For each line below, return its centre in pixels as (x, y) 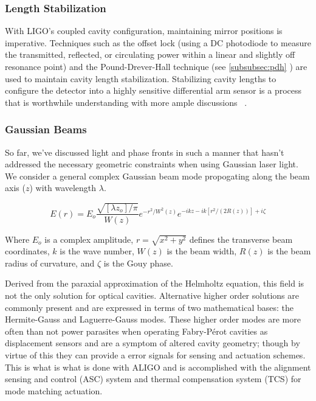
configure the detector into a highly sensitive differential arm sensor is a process (153, 90)
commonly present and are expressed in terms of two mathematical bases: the (149, 307)
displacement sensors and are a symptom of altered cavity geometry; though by (153, 343)
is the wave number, (97, 251)
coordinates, (27, 251)
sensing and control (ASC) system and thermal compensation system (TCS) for (153, 379)
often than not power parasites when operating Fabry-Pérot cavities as (136, 331)
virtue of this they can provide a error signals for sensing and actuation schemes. (155, 355)
